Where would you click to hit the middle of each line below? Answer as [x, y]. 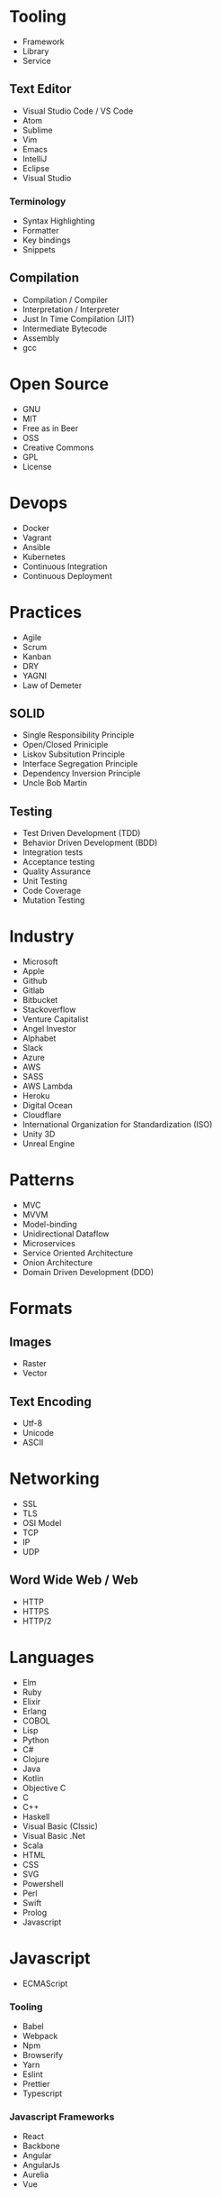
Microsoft [40, 961]
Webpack [40, 2036]
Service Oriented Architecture [77, 1253]
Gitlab [33, 990]
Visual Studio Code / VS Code [78, 111]
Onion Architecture [57, 1263]
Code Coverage [52, 891]
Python [35, 1740]
